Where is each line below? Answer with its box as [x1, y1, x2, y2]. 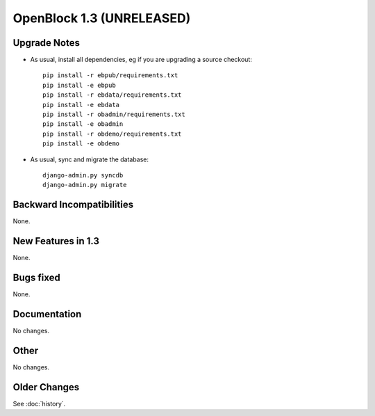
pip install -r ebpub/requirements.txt [42, 72, 178, 79]
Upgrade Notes [12, 37, 80, 49]
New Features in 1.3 [12, 235, 100, 247]
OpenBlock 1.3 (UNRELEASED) [12, 10, 191, 26]
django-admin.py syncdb [42, 171, 124, 179]
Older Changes [12, 381, 80, 393]
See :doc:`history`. [12, 399, 66, 408]
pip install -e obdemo [42, 140, 120, 147]
